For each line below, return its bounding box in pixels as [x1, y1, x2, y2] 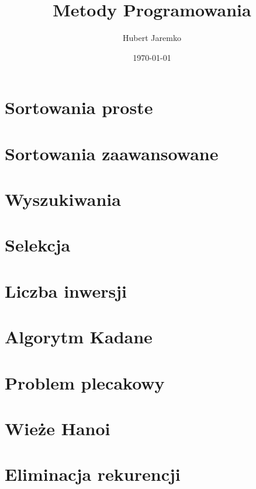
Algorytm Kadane [5, 325, 153, 349]
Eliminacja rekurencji [5, 462, 181, 486]
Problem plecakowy [5, 370, 165, 394]
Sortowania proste [5, 95, 153, 119]
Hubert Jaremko [123, 32, 181, 44]
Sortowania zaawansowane [5, 141, 219, 165]
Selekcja [5, 233, 71, 257]
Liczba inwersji [5, 278, 127, 302]
